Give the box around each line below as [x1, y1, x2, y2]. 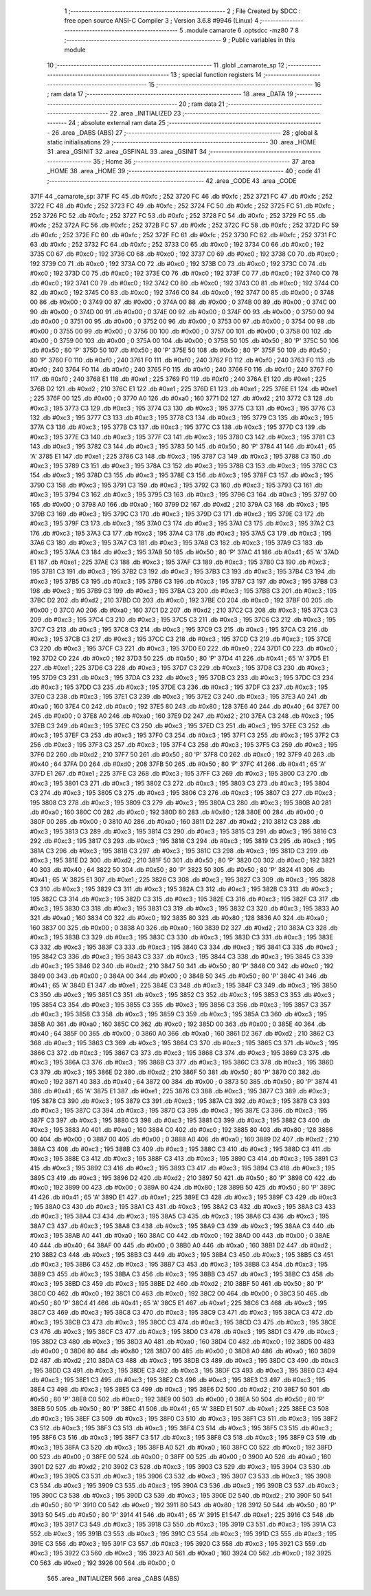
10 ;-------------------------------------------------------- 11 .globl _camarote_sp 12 [47, 61, 284, 69]
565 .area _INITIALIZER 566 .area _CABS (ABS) [47, 1574, 180, 1582]
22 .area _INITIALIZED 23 [109, 109, 181, 117]
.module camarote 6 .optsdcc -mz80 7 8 [184, 26, 299, 34]
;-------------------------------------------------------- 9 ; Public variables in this [64, 36, 295, 44]
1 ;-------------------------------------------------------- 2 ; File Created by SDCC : [64, 7, 302, 15]
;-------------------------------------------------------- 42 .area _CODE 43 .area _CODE [47, 176, 297, 185]
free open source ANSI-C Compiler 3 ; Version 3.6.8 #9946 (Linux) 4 [64, 17, 259, 25]
